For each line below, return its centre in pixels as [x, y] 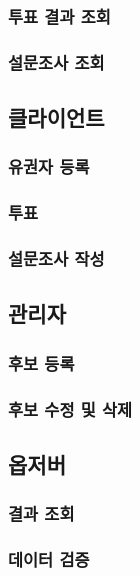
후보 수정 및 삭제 [70, 408]
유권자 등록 [49, 166]
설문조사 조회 [56, 61]
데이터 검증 [49, 559]
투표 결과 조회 [59, 15]
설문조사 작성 [56, 258]
